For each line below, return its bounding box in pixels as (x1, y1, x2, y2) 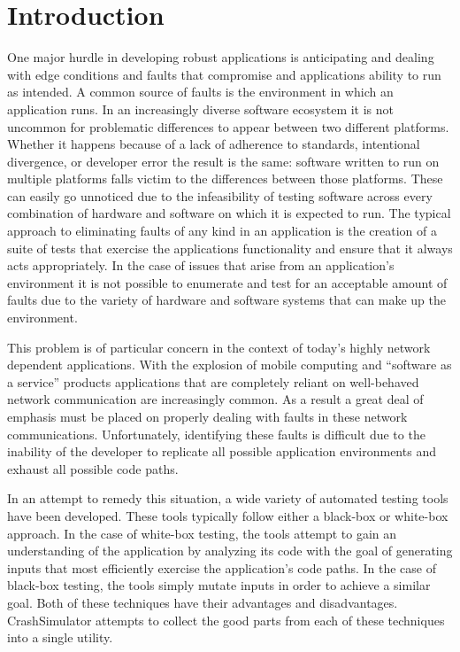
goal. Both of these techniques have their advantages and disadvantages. (7, 593, 398, 611)
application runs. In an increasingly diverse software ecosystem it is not (7, 99, 395, 118)
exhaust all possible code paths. (7, 459, 179, 477)
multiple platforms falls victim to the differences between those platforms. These (7, 169, 443, 188)
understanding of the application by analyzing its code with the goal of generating (7, 541, 453, 560)
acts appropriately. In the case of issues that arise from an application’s (7, 256, 395, 275)
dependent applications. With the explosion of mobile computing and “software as (7, 355, 452, 374)
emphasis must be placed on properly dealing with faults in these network (7, 407, 408, 425)
